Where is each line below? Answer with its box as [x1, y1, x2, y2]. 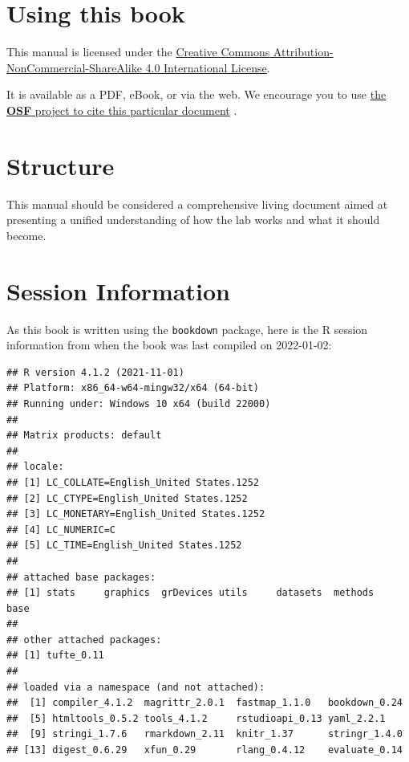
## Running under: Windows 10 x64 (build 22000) [6, 397, 271, 410]
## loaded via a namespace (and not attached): [6, 681, 265, 693]
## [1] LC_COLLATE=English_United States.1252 [6, 476, 259, 488]
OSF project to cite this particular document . [6, 101, 237, 118]
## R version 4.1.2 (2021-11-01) [6, 366, 184, 378]
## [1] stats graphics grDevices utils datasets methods [6, 587, 375, 599]
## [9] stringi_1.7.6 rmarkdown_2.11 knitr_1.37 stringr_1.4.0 [6, 728, 403, 740]
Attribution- [273, 43, 334, 60]
